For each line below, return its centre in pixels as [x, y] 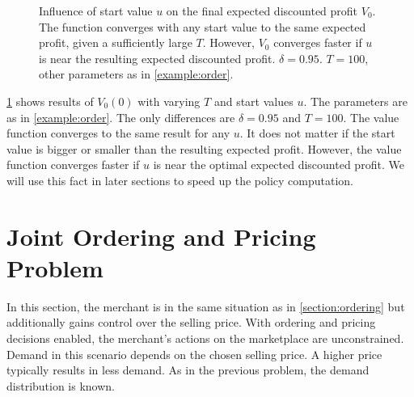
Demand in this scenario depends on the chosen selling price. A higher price [194, 354]
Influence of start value [96, 11]
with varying [169, 101]
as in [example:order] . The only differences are [121, 117]
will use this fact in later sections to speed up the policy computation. [180, 180]
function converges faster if [73, 165]
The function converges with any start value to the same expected [203, 26]
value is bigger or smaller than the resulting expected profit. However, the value [204, 148]
